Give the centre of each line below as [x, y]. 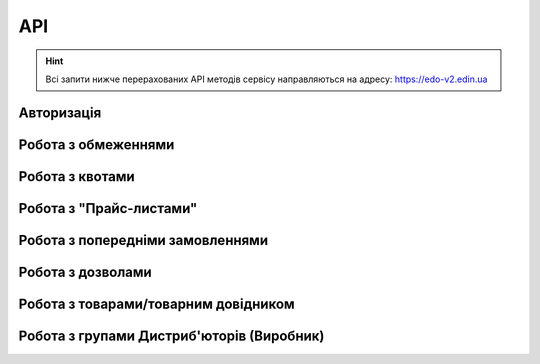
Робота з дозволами [85, 271]
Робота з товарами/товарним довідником [156, 303]
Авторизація [60, 112]
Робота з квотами [76, 176]
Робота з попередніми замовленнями [143, 240]
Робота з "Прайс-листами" [108, 208]
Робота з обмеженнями [96, 144]
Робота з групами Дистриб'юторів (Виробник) [171, 335]
